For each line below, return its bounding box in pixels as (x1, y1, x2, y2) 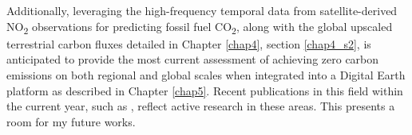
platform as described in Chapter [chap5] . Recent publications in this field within (6, 82, 403, 98)
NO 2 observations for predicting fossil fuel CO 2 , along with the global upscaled (6, 17, 393, 37)
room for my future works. (6, 113, 136, 129)
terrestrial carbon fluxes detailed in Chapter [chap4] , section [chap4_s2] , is (6, 35, 371, 52)
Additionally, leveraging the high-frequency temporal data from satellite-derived (6, 2, 398, 18)
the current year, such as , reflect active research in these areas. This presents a (6, 98, 395, 114)
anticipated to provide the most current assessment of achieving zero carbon (6, 51, 379, 67)
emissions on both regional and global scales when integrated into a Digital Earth (6, 66, 406, 83)
